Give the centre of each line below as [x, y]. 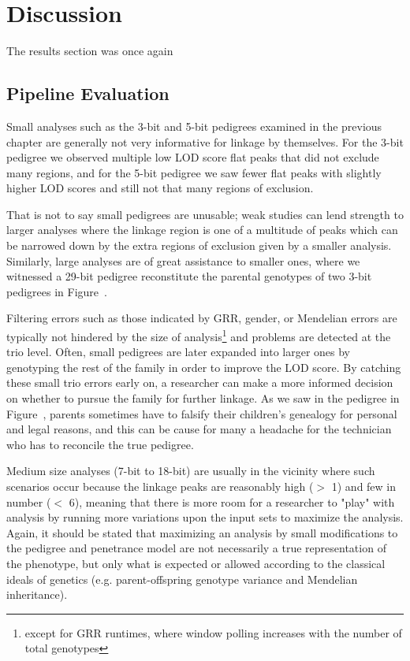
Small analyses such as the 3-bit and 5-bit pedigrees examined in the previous [194, 126]
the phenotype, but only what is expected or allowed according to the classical [196, 564]
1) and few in [364, 486]
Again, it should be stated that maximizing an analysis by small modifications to [202, 532]
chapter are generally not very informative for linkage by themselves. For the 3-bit [205, 141]
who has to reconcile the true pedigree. [100, 444]
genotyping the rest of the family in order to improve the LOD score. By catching [204, 367]
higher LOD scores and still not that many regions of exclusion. [160, 188]
